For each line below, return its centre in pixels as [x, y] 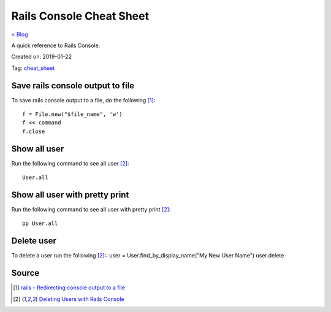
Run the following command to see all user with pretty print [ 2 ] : [91, 209]
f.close [34, 131]
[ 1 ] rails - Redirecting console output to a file [69, 287]
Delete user [34, 241]
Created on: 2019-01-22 [41, 57]
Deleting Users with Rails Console [82, 299]
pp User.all [40, 223]
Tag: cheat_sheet [33, 68]
